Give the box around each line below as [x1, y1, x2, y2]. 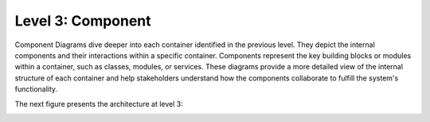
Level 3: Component [14, 12, 151, 30]
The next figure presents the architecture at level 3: [14, 99, 183, 108]
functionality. [14, 85, 58, 94]
